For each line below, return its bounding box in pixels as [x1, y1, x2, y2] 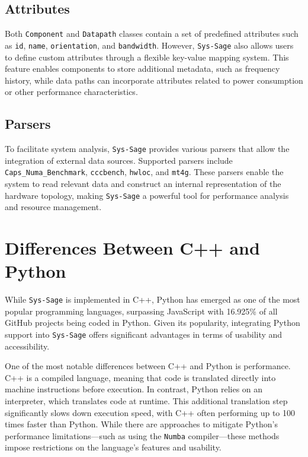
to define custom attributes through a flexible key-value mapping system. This [5, 50, 289, 63]
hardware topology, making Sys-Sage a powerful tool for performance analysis [5, 189, 289, 201]
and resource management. [5, 201, 102, 213]
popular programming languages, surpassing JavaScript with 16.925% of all [5, 304, 278, 317]
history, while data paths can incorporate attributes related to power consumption [5, 74, 303, 86]
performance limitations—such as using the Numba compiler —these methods [5, 429, 280, 442]
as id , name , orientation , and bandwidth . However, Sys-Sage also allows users [5, 39, 294, 51]
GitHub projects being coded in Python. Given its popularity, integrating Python [5, 316, 300, 329]
